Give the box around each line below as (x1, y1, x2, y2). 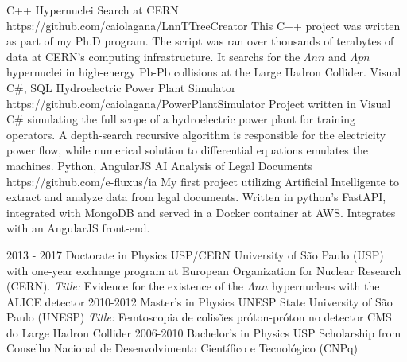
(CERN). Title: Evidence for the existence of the (6, 278, 244, 294)
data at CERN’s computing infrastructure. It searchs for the (6, 48, 300, 64)
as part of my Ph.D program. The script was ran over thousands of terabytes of (6, 33, 394, 49)
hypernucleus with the (271, 278, 380, 294)
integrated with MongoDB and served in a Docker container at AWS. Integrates (6, 204, 396, 220)
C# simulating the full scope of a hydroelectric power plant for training (6, 111, 356, 127)
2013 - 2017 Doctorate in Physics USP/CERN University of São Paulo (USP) (6, 246, 384, 263)
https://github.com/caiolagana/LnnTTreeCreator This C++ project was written (6, 17, 401, 33)
